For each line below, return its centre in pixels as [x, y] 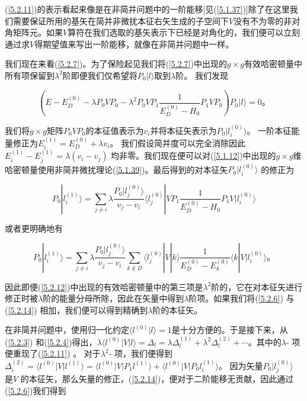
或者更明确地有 [34, 228]
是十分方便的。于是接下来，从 [230, 330]
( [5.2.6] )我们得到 [36, 390]
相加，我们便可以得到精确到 [94, 309]
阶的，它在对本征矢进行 [257, 286]
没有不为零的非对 [267, 20]
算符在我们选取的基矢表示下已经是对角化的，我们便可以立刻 [184, 32]
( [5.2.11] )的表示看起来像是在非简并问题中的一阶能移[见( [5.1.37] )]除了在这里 [147, 9]
